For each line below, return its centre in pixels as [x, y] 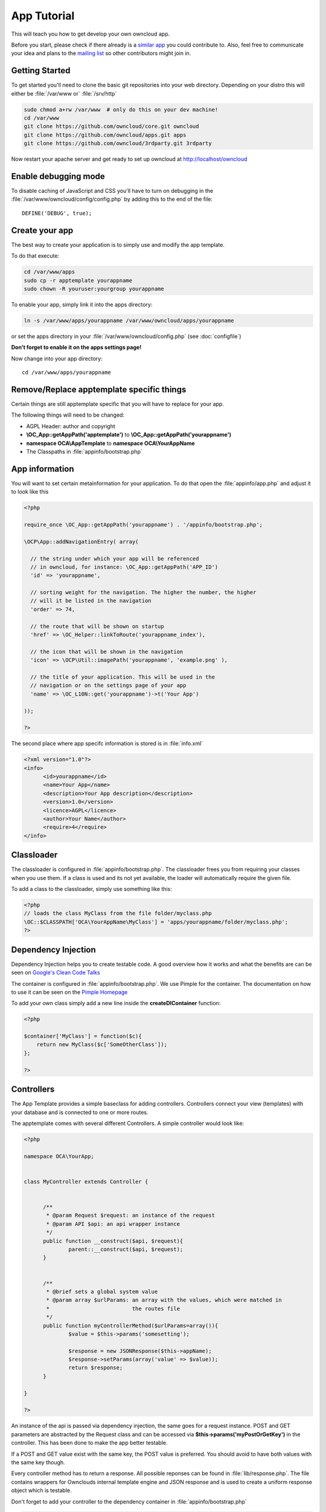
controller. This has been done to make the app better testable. [89, 1443]
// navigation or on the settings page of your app [108, 686]
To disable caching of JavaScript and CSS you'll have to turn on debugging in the [112, 191]
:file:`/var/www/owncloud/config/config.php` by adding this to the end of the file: [112, 199]
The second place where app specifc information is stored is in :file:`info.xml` [107, 743]
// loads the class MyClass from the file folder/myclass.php [118, 914]
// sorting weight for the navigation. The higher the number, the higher [143, 592]
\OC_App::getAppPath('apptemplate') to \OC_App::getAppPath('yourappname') [129, 435]
